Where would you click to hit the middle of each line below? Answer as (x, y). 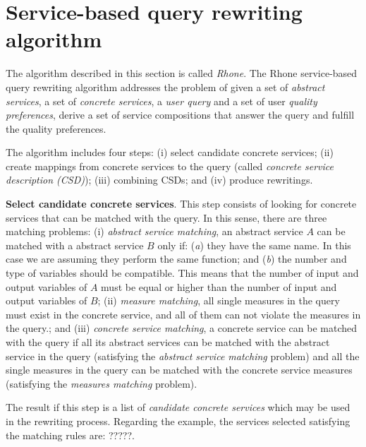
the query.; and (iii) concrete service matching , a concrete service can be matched (181, 328)
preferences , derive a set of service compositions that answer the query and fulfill (180, 115)
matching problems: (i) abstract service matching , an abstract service (154, 231)
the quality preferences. (56, 128)
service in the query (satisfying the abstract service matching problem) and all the (183, 356)
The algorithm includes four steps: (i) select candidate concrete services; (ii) (170, 152)
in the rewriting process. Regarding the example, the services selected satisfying (178, 421)
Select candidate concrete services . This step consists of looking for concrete (181, 204)
